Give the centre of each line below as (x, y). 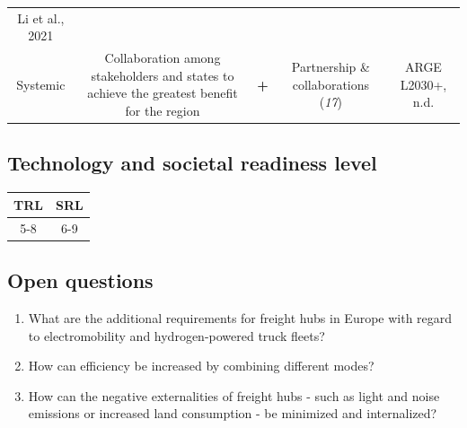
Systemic (41, 84)
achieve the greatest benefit (163, 93)
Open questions (80, 280)
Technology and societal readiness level (192, 163)
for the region (163, 110)
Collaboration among (163, 58)
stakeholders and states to (163, 75)
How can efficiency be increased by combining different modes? (201, 366)
